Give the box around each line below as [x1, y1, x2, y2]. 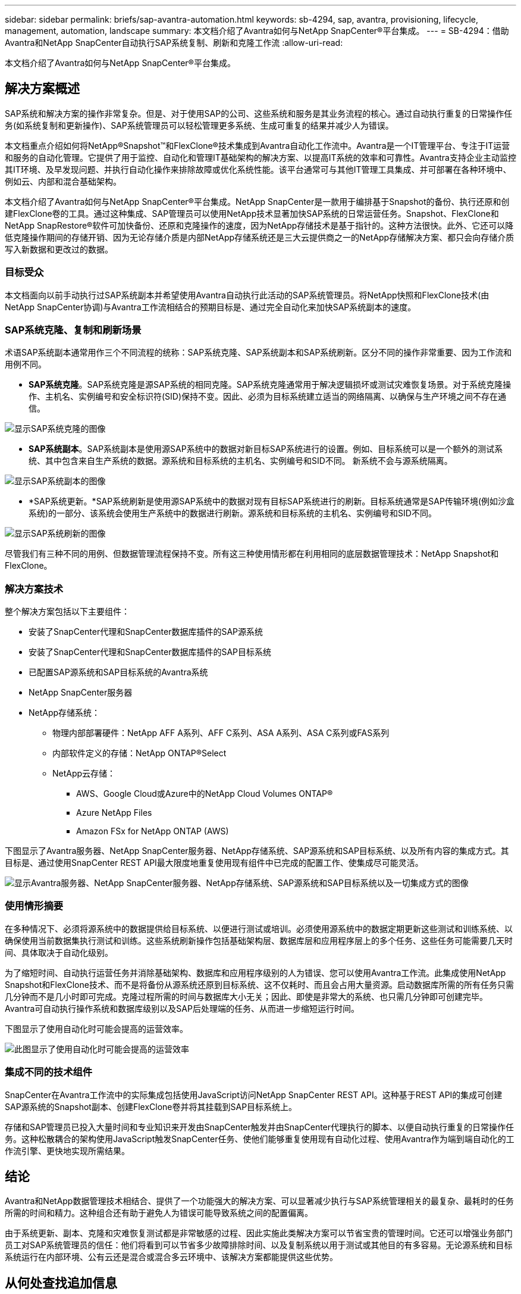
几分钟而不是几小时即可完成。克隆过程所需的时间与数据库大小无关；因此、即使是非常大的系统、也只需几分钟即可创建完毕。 [5, 991, 488, 1002]
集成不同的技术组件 [5, 1066, 93, 1078]
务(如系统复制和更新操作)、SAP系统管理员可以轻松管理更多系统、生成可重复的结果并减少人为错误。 [5, 120, 394, 130]
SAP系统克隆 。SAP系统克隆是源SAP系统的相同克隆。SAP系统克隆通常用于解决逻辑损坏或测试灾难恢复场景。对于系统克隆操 [29, 379, 511, 390]
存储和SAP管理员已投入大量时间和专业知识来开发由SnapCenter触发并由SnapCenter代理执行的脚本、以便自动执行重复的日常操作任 [5, 1121, 514, 1132]
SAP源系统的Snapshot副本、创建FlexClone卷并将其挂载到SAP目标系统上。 [5, 1101, 297, 1112]
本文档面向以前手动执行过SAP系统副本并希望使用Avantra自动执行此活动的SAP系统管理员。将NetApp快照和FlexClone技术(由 [5, 289, 489, 300]
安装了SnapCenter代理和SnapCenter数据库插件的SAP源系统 [29, 626, 263, 637]
